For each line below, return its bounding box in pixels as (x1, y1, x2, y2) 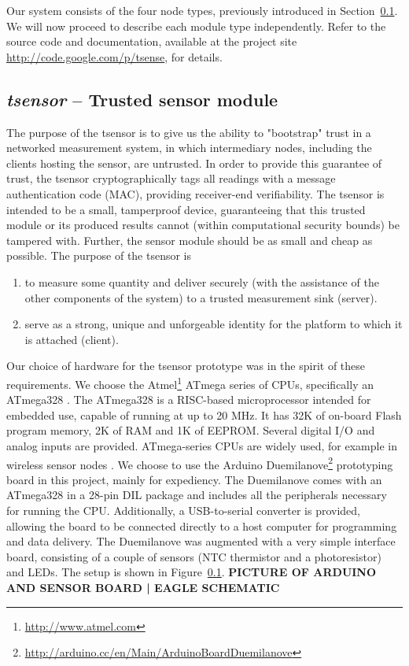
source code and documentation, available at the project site (6, 33, 297, 50)
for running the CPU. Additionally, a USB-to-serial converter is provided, (6, 501, 361, 518)
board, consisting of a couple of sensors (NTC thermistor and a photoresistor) (6, 548, 381, 564)
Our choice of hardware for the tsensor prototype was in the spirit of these (6, 357, 366, 374)
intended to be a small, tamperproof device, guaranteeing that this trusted (6, 201, 366, 217)
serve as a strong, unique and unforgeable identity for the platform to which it (24, 316, 403, 332)
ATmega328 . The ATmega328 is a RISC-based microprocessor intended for (6, 391, 371, 408)
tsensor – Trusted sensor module (6, 87, 278, 111)
